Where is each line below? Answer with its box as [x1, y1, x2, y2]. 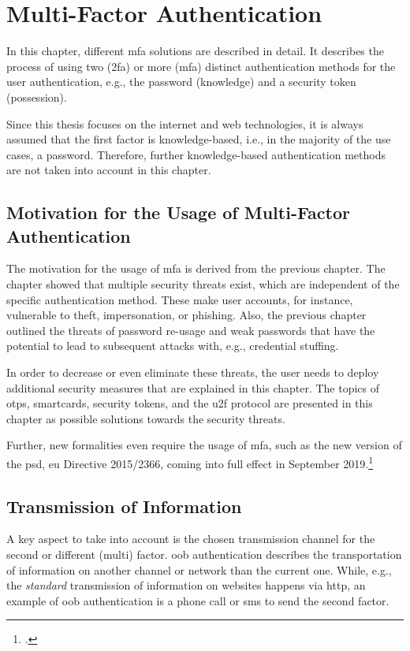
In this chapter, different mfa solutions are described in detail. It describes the [6, 43, 384, 59]
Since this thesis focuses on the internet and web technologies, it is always [6, 115, 363, 132]
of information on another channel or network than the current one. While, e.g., [6, 561, 392, 578]
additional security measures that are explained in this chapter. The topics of [6, 379, 380, 396]
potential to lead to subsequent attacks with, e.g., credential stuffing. [6, 337, 339, 354]
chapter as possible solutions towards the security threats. [6, 410, 285, 426]
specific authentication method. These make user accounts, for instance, [6, 291, 353, 307]
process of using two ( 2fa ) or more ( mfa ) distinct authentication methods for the [6, 58, 396, 74]
